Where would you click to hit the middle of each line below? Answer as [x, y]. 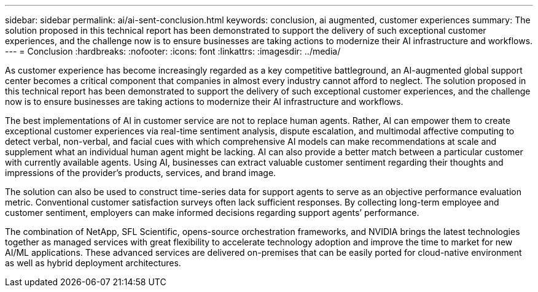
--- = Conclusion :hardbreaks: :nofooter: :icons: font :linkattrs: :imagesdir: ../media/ [173, 51]
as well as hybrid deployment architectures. [93, 263]
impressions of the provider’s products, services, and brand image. [141, 173]
